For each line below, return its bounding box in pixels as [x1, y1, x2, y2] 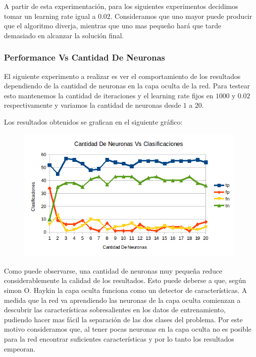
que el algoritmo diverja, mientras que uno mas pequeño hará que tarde [4, 20, 221, 31]
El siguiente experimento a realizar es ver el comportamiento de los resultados [4, 71, 241, 81]
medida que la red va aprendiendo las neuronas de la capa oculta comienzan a [4, 294, 241, 305]
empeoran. [4, 343, 36, 354]
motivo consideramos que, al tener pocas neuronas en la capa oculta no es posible [4, 324, 252, 334]
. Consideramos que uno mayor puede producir [110, 10, 252, 21]
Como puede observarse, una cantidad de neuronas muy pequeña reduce [4, 265, 222, 276]
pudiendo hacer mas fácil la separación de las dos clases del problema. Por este [4, 314, 243, 324]
